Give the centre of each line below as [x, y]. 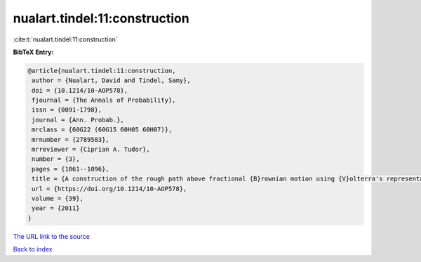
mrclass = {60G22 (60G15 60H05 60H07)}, [102, 130]
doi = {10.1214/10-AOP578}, [80, 90]
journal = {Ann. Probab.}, [78, 120]
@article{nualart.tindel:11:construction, [102, 71]
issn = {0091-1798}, [67, 110]
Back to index [33, 249]
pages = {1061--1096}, [71, 169]
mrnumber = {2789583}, [71, 139]
